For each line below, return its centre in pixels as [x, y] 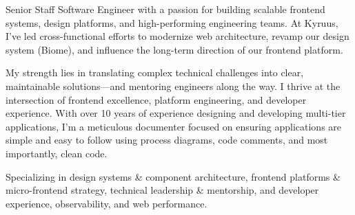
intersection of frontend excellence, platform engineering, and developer [156, 99]
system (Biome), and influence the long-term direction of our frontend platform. [174, 49]
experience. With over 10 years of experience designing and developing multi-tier [176, 113]
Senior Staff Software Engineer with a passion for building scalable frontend [165, 9]
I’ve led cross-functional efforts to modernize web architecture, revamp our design [177, 36]
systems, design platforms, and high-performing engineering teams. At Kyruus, [172, 22]
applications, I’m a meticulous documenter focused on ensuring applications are [174, 126]
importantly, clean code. [57, 153]
